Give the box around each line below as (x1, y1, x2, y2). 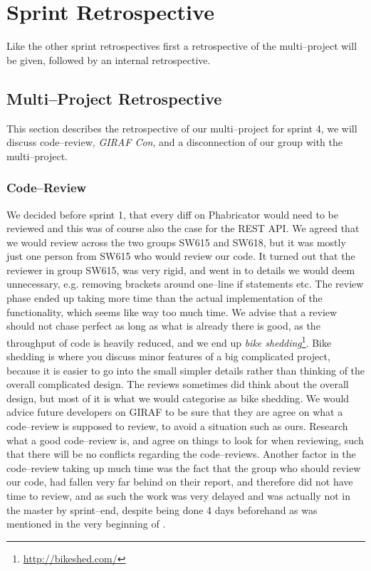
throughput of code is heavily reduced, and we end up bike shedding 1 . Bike (6, 332, 332, 350)
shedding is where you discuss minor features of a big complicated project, (6, 349, 330, 364)
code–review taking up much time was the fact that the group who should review (6, 460, 361, 475)
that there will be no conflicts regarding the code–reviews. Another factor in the (6, 446, 356, 461)
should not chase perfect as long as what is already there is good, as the (6, 318, 320, 333)
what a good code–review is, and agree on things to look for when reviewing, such (6, 432, 364, 447)
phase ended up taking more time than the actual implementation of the (6, 290, 323, 305)
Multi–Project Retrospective (6, 87, 222, 109)
